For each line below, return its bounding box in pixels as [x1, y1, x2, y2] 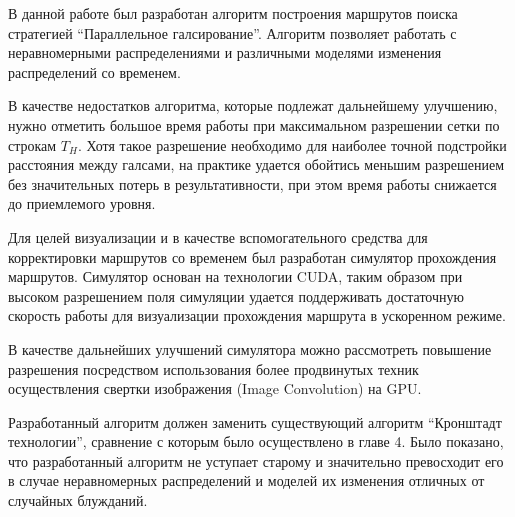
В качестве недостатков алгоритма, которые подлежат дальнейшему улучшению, [8, 95, 498, 116]
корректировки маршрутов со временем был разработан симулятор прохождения [8, 246, 497, 267]
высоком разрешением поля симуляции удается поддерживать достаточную [8, 285, 464, 306]
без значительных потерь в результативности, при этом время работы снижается [8, 173, 497, 194]
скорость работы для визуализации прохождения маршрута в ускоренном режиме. [8, 305, 506, 326]
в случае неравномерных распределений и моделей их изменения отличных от [8, 470, 485, 491]
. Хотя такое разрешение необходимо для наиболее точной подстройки [77, 134, 507, 155]
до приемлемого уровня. [8, 193, 156, 214]
